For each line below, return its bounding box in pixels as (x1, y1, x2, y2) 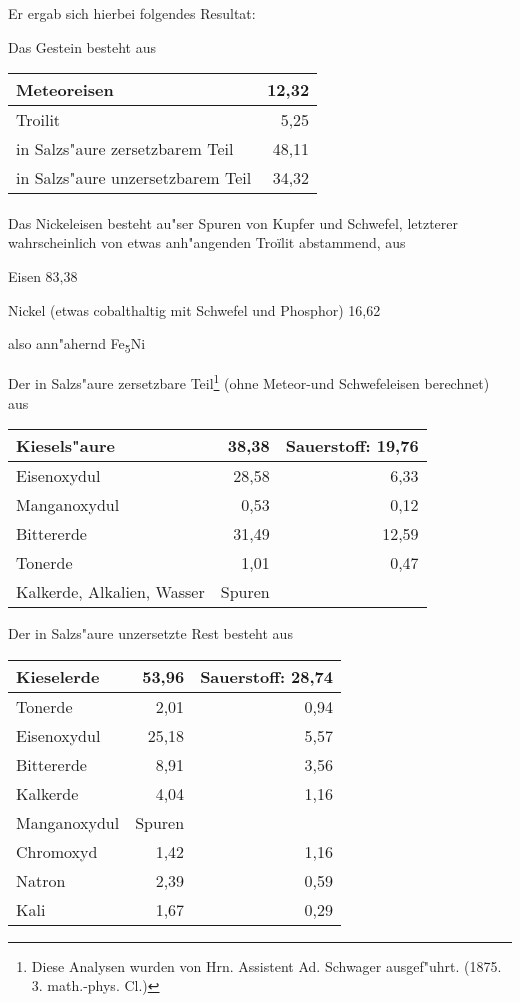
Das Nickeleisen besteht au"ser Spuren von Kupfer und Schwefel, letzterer (8, 212, 459, 233)
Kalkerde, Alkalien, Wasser (16, 580, 205, 604)
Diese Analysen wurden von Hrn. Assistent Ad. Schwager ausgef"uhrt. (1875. (31, 955, 502, 976)
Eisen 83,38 (8, 265, 78, 286)
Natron (16, 868, 66, 892)
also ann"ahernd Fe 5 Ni (8, 333, 146, 356)
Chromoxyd (16, 839, 98, 863)
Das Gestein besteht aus (8, 36, 156, 57)
